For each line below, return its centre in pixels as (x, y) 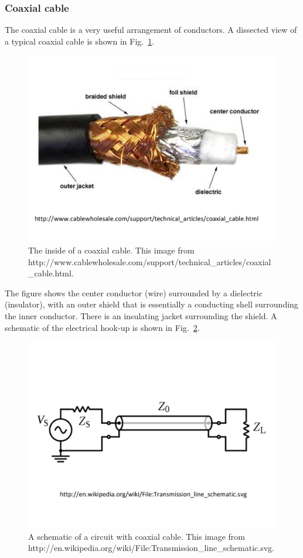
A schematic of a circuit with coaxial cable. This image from (137, 536)
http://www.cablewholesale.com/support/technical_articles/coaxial (150, 261)
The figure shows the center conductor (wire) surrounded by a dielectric (134, 292)
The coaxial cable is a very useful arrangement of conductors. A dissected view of (151, 30)
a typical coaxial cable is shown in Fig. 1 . (80, 41)
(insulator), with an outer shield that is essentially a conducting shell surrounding (151, 304)
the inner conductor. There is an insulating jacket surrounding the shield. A (141, 315)
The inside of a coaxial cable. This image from (111, 250)
